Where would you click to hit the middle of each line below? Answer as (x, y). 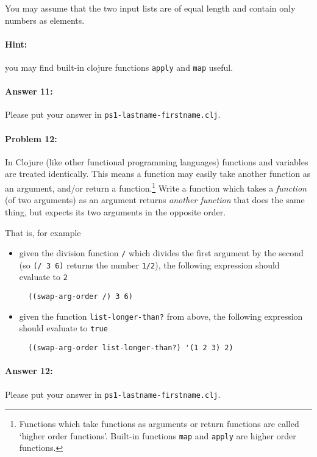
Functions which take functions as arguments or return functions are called (159, 424)
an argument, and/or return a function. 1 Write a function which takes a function (156, 187)
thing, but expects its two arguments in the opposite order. (116, 211)
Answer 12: (29, 371)
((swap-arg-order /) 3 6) (80, 297)
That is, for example (43, 232)
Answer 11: (29, 91)
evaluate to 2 (43, 277)
